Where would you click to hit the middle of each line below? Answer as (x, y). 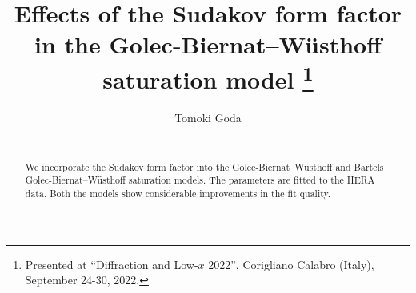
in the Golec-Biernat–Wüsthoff (208, 44)
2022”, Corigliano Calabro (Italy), (291, 264)
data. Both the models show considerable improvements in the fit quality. (178, 194)
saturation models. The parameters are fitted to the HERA (252, 180)
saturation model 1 (208, 77)
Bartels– (371, 166)
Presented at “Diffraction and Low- (112, 264)
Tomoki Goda (208, 117)
